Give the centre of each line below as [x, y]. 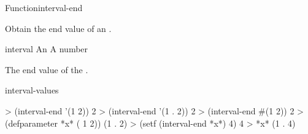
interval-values [32, 90]
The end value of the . [47, 69]
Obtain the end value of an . [58, 28]
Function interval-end [44, 7]
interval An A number [47, 49]
